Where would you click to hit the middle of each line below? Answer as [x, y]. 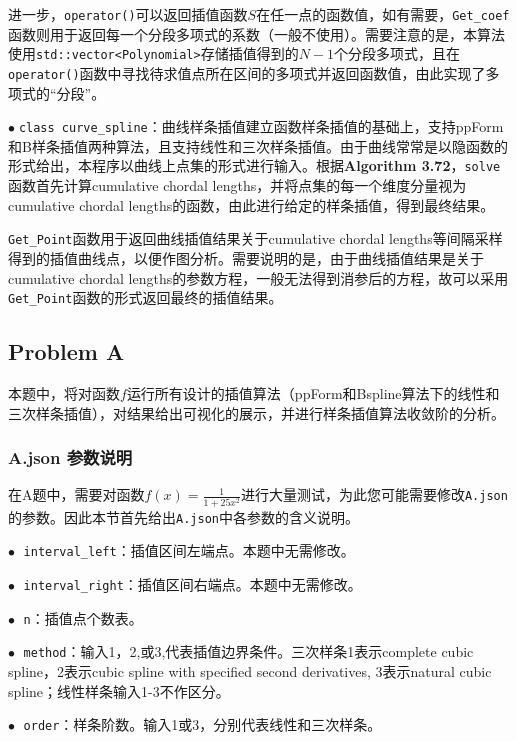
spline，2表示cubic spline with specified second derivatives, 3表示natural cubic [250, 670]
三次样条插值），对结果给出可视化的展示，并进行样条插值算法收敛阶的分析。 [256, 412]
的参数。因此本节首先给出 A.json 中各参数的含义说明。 [183, 516]
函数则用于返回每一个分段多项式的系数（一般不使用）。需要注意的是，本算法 [256, 33]
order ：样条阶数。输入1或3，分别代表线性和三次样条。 [202, 724]
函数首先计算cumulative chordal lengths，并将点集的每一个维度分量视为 [237, 185]
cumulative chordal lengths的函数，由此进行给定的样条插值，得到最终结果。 [251, 204]
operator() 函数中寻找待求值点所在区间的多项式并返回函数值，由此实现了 [247, 72]
